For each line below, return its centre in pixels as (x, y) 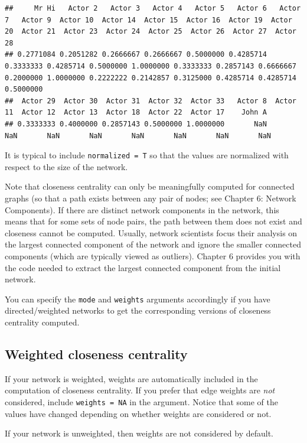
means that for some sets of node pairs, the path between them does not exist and (153, 221)
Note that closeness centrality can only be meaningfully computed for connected (150, 186)
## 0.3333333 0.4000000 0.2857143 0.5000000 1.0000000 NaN (136, 124)
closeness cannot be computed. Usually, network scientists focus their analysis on (151, 232)
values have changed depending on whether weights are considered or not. (138, 413)
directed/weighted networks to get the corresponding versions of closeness (138, 310)
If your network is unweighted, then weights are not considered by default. (139, 433)
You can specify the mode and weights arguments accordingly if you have (138, 299)
